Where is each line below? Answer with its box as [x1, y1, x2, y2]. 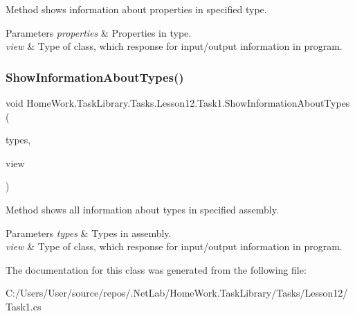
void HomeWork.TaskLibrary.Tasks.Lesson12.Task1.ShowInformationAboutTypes [6, 96, 350, 109]
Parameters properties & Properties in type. [6, 25, 192, 39]
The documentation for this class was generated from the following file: [6, 262, 307, 276]
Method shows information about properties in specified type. [6, 2, 267, 16]
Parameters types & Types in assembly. [6, 225, 172, 240]
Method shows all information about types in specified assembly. [6, 202, 279, 216]
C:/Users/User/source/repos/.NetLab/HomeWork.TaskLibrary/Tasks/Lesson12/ [6, 286, 348, 300]
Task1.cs [6, 299, 42, 313]
